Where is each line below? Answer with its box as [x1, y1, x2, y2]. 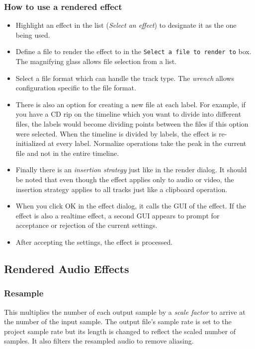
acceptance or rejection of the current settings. [15, 220, 158, 230]
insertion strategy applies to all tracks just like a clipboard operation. [15, 184, 228, 194]
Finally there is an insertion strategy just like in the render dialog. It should [15, 164, 247, 175]
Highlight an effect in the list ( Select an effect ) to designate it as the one [15, 20, 237, 30]
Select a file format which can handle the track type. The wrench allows [15, 72, 234, 83]
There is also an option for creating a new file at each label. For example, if [15, 99, 246, 109]
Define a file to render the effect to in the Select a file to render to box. [15, 46, 252, 57]
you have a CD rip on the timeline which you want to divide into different [15, 109, 242, 119]
